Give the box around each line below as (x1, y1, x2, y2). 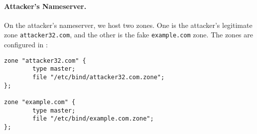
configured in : (4, 39, 48, 50)
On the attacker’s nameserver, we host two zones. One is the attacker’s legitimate (4, 19, 253, 30)
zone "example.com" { (4, 98, 76, 106)
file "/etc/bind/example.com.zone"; (32, 115, 154, 123)
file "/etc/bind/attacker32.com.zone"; (32, 73, 165, 81)
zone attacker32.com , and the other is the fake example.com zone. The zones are (4, 29, 254, 40)
